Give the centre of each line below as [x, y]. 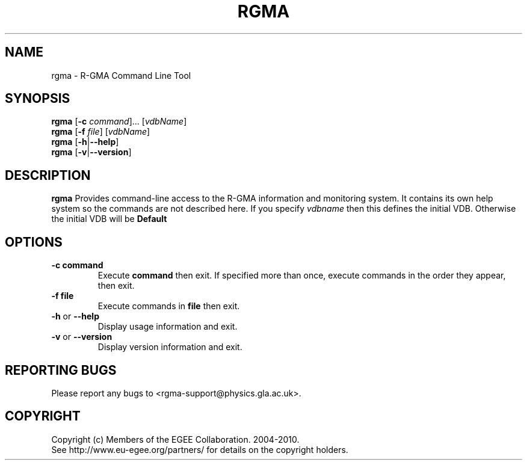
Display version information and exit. [170, 347]
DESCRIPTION [48, 175]
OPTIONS [34, 242]
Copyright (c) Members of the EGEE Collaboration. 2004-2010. [175, 439]
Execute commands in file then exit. [169, 306]
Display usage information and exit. [168, 327]
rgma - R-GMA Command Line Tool [121, 75]
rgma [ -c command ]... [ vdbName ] [119, 122]
